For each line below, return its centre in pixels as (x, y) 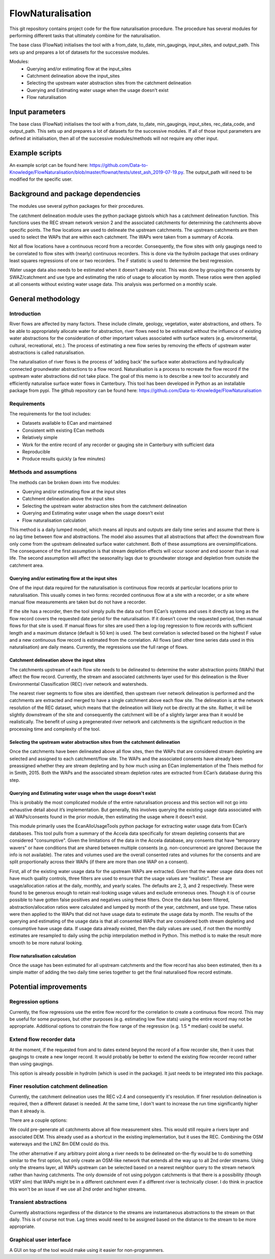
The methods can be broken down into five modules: (65, 482)
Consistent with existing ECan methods (63, 430)
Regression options (34, 1002)
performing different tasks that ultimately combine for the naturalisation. (85, 35)
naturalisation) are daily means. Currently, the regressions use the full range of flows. (99, 647)
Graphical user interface (40, 1240)
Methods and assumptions (43, 472)
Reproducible (36, 452)
